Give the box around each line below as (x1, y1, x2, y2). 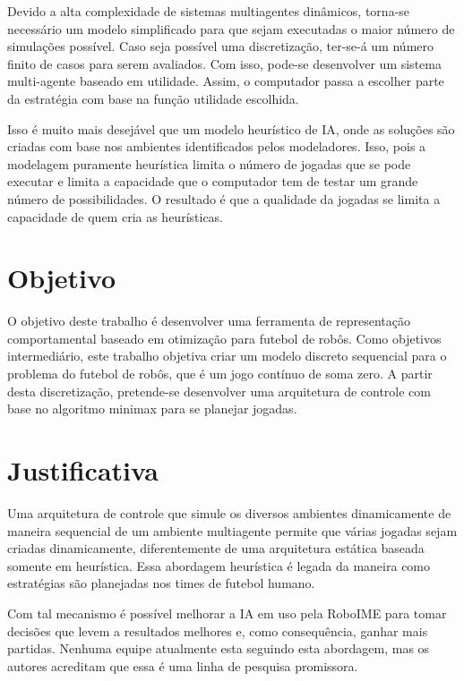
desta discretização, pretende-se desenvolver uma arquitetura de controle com (7, 381, 431, 400)
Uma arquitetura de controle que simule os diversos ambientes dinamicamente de (7, 503, 451, 522)
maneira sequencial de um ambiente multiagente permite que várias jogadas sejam (7, 521, 458, 540)
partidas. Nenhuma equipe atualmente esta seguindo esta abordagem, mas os (7, 639, 430, 658)
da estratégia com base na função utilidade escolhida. (7, 89, 299, 107)
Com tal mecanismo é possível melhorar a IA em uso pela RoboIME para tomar (7, 603, 447, 622)
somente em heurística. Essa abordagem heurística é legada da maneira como (7, 556, 431, 575)
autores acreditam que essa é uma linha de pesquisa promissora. (7, 656, 358, 675)
